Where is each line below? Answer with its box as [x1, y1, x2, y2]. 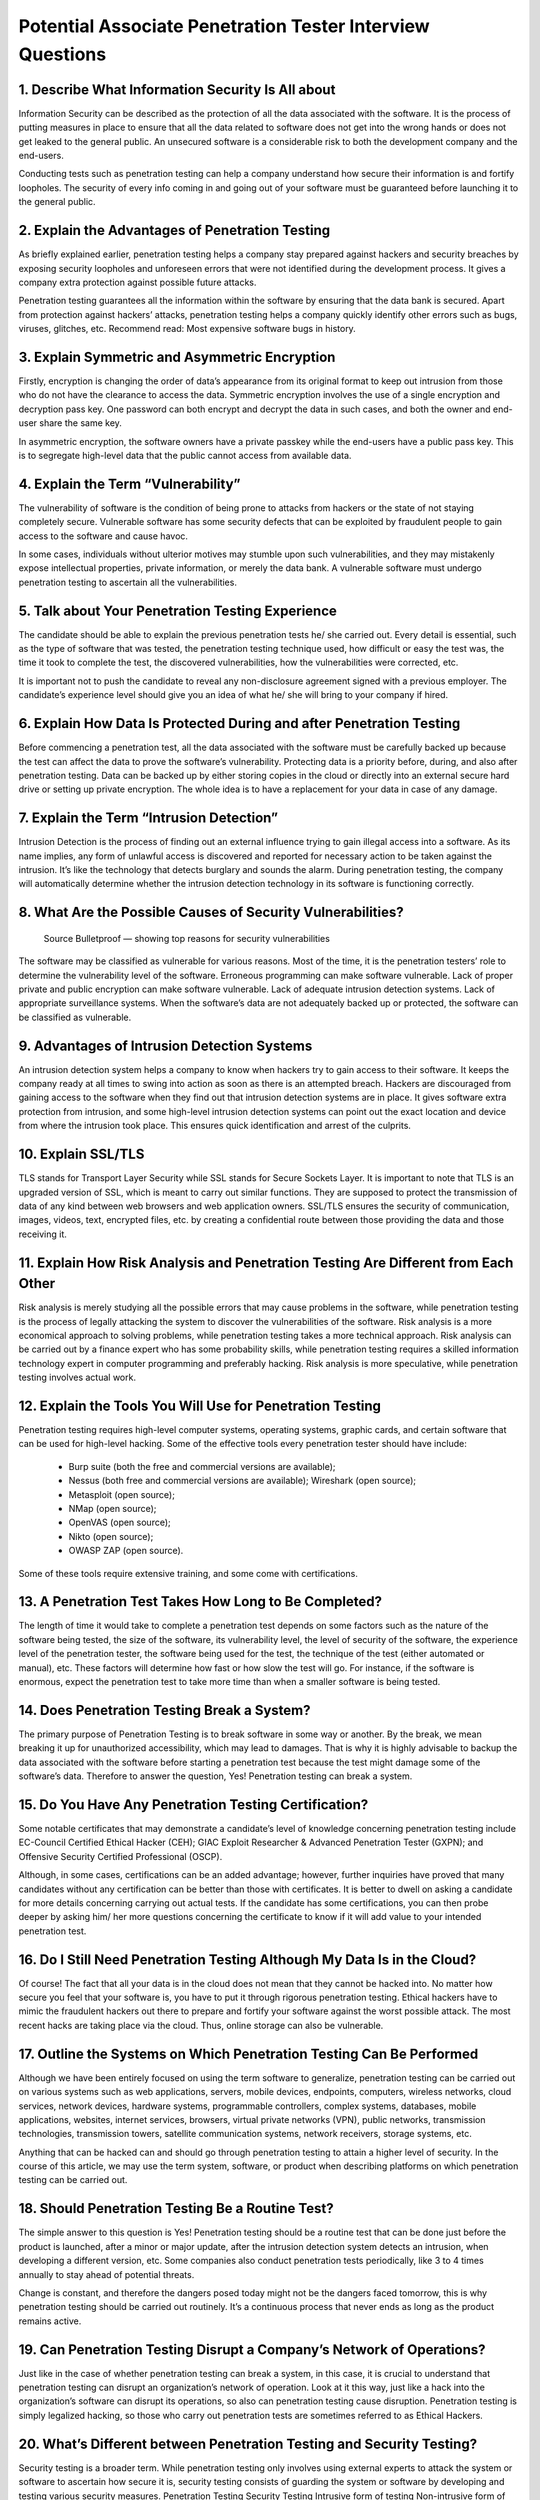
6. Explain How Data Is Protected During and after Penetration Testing [18, 715, 461, 732]
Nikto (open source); [68, 1530, 154, 1542]
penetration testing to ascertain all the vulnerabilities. [18, 576, 237, 588]
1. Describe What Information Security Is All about [18, 81, 336, 98]
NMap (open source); [68, 1503, 157, 1515]
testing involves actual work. [18, 1371, 137, 1384]
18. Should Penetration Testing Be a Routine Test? [18, 2200, 334, 2217]
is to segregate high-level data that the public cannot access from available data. [18, 449, 352, 461]
